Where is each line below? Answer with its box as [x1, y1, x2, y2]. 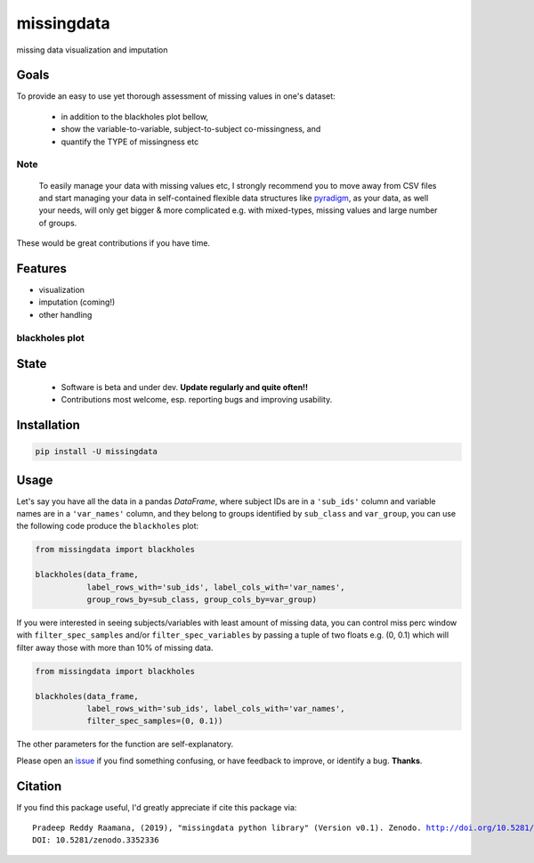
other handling [38, 309, 93, 320]
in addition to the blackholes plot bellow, [61, 111, 209, 122]
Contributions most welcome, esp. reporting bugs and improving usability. [61, 395, 333, 405]
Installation [16, 418, 80, 432]
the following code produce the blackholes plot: [16, 521, 199, 532]
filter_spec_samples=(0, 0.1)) [86, 716, 223, 726]
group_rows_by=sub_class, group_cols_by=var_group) [86, 595, 318, 605]
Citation [16, 778, 62, 794]
